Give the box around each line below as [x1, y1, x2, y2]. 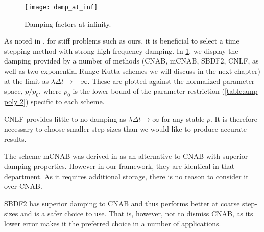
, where [39, 86, 62, 96]
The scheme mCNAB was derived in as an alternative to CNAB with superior [4, 151, 248, 161]
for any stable [161, 113, 205, 124]
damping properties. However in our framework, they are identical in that [4, 160, 235, 171]
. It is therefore [210, 113, 257, 124]
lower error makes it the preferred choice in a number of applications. [4, 218, 221, 228]
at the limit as [4, 75, 49, 86]
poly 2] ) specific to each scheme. [4, 96, 105, 107]
